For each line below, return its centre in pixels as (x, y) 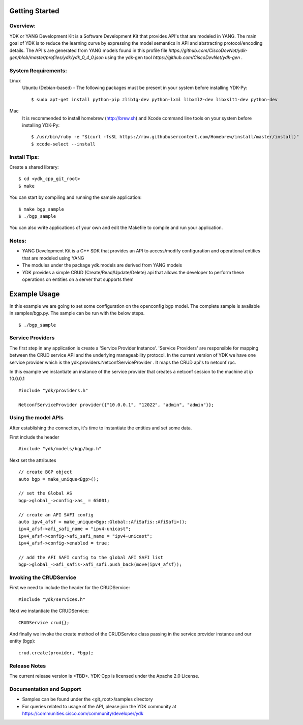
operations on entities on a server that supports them (78, 279)
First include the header (34, 437)
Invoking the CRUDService (43, 577)
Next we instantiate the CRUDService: (49, 611)
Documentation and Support (45, 689)
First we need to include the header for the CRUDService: (70, 588)
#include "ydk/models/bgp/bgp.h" (60, 449)
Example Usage (35, 294)
